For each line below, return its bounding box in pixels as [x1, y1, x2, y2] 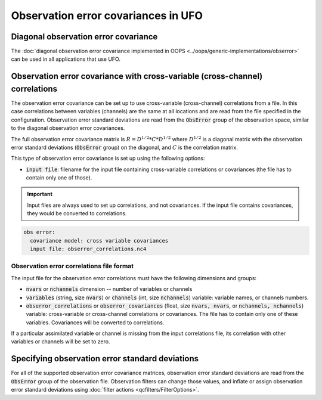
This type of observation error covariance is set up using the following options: [11, 155, 205, 162]
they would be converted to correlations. [27, 210, 127, 217]
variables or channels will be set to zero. [11, 338, 110, 345]
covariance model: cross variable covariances [30, 237, 169, 244]
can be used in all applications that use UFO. [11, 55, 120, 63]
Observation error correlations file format [11, 262, 134, 271]
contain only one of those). [26, 174, 92, 181]
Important [27, 191, 53, 198]
